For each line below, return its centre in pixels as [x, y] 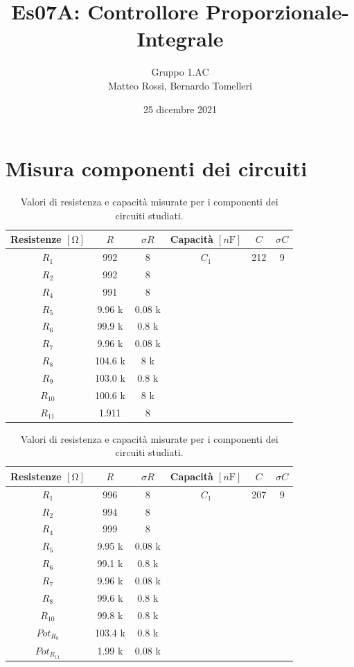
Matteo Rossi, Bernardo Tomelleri [180, 85]
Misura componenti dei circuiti [157, 168]
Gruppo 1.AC [180, 72]
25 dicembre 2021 [180, 109]
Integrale [180, 39]
